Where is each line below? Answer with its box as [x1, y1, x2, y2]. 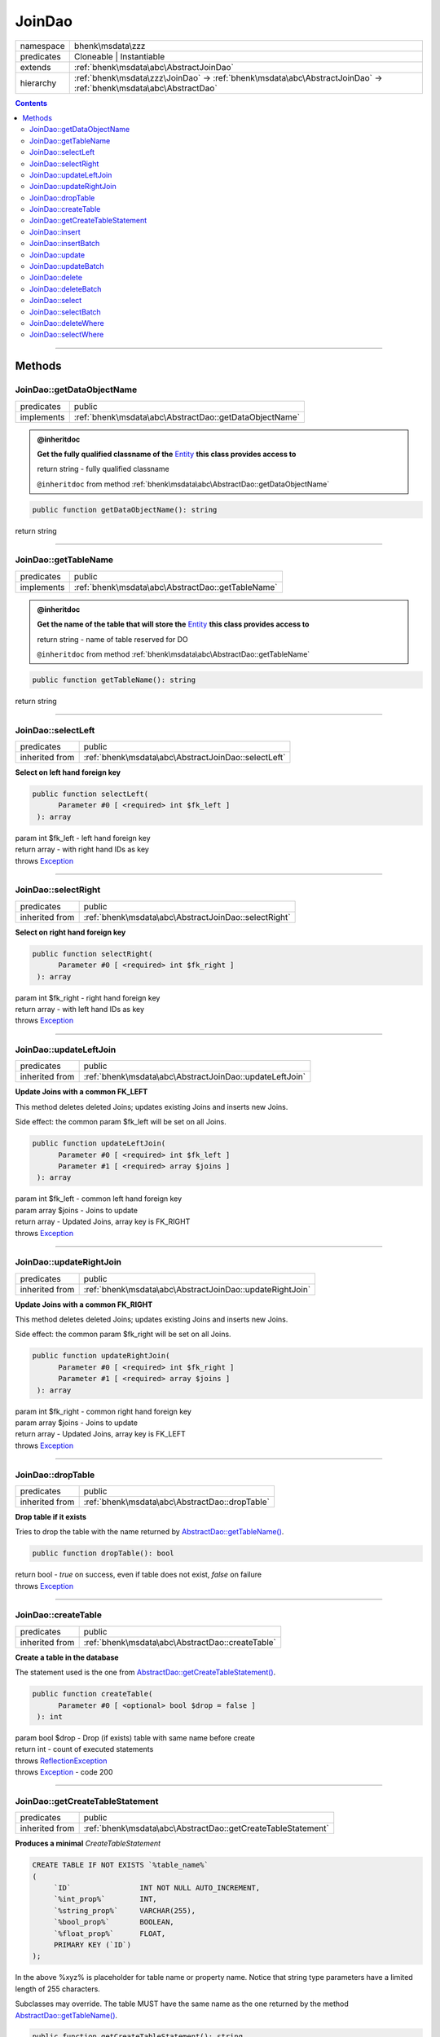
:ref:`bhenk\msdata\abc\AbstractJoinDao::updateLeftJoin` [83, 1071, 306, 1083]
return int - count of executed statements [15, 1744, 154, 1754]
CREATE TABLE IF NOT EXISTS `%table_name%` [32, 1860, 209, 1870]
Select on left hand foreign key [15, 768, 121, 777]
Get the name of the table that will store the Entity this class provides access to [37, 619, 310, 629]
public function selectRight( [32, 949, 153, 958]
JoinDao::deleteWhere [29, 318, 105, 328]
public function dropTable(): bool [32, 1549, 174, 1558]
